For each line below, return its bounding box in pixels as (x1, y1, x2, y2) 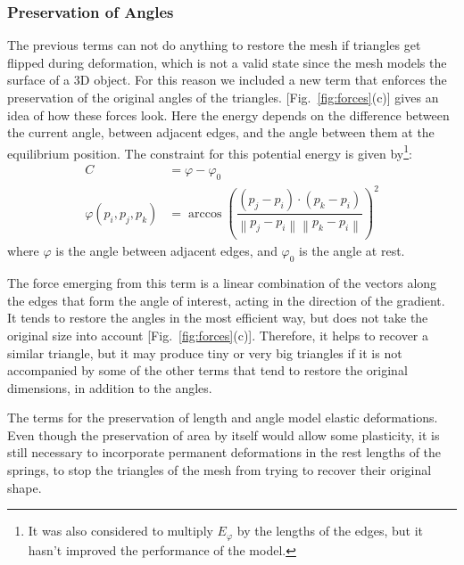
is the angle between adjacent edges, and (55, 242, 278, 260)
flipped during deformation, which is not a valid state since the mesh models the (7, 53, 447, 71)
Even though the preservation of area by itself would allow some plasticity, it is (7, 425, 440, 444)
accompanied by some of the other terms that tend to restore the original (7, 361, 408, 380)
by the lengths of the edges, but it (236, 521, 424, 540)
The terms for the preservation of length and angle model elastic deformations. (7, 408, 438, 427)
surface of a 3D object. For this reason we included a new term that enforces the (7, 70, 447, 89)
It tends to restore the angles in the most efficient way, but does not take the (7, 308, 428, 327)
